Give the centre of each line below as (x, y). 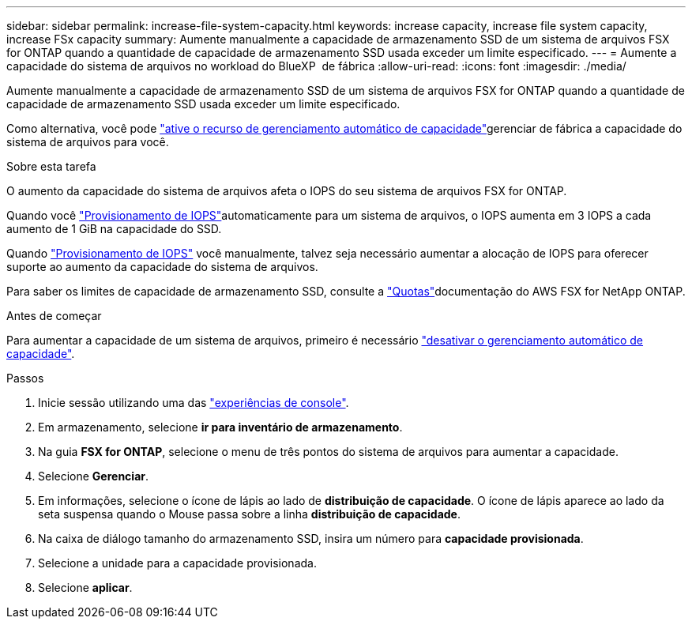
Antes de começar (54, 316)
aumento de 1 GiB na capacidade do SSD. (114, 229)
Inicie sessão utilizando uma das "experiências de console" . (194, 403)
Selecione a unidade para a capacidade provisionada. (177, 563)
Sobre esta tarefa (51, 166)
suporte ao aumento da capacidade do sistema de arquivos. (162, 267)
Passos (25, 378)
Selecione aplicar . (85, 587)
